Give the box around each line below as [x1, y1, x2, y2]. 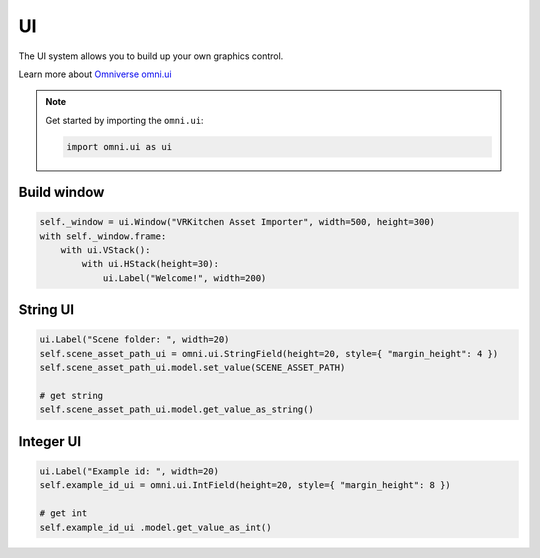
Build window [18, 184, 105, 201]
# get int [39, 508, 88, 519]
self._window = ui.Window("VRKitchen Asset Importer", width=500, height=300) [39, 216, 435, 228]
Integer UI [18, 433, 82, 450]
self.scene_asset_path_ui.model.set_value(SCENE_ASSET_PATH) [39, 362, 346, 374]
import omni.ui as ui [66, 141, 173, 152]
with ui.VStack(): [60, 245, 151, 256]
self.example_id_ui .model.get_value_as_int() [39, 521, 272, 533]
